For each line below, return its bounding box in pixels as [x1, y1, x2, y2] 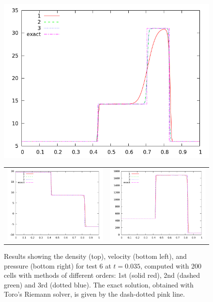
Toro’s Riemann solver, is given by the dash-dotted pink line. [4, 289, 185, 299]
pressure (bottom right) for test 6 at [4, 260, 111, 270]
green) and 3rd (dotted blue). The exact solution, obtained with [4, 279, 194, 289]
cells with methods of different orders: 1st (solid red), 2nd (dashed [4, 270, 200, 280]
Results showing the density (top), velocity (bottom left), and [4, 251, 187, 261]
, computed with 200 [140, 260, 201, 270]
